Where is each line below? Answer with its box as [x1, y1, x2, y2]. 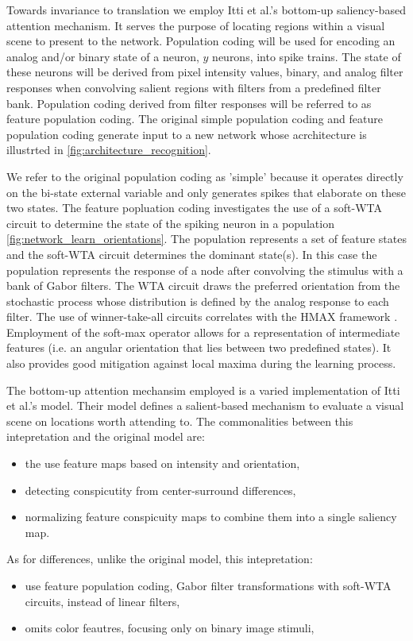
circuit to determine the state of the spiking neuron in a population [6, 214, 334, 231]
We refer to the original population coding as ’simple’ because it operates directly [6, 168, 403, 184]
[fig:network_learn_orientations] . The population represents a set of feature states [6, 230, 407, 247]
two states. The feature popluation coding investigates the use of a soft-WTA [6, 199, 382, 216]
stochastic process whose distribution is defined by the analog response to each [6, 292, 389, 309]
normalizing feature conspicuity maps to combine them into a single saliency [25, 508, 397, 525]
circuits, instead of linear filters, [25, 593, 180, 609]
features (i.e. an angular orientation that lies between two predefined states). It [6, 339, 392, 356]
